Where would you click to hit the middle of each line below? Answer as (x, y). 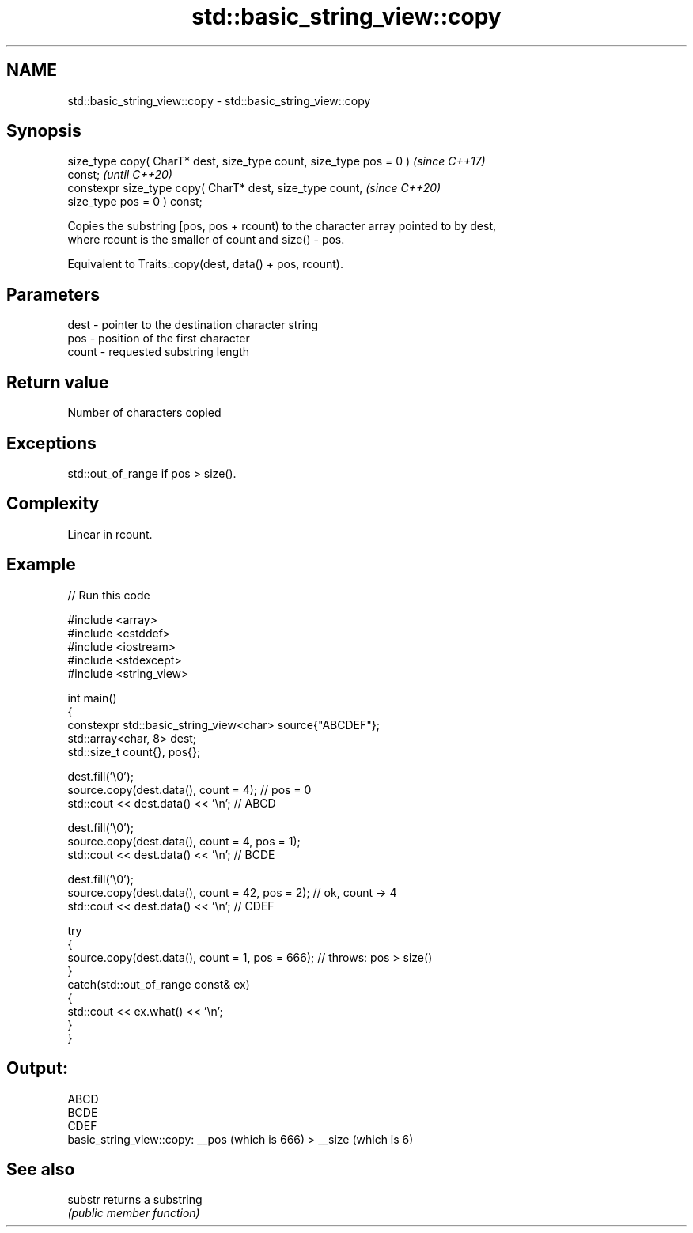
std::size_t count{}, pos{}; (134, 751)
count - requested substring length (159, 352)
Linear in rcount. (110, 534)
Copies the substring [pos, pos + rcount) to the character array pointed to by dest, (282, 226)
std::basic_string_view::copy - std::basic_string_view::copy (219, 100)
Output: (37, 1068)
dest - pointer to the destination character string (193, 325)
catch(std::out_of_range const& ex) (159, 984)
